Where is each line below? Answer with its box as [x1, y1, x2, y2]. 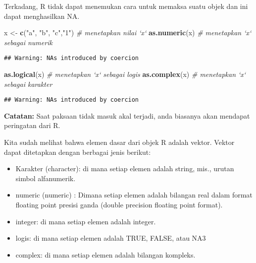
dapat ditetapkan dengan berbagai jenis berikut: [4, 146, 151, 157]
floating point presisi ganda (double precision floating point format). [15, 199, 223, 210]
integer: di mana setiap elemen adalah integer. [15, 216, 156, 226]
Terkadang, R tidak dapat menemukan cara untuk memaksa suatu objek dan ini [4, 1, 248, 11]
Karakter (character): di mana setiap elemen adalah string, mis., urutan [15, 163, 234, 174]
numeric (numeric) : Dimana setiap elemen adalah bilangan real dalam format [15, 190, 253, 200]
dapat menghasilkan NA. [4, 10, 80, 21]
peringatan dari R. [4, 120, 60, 131]
